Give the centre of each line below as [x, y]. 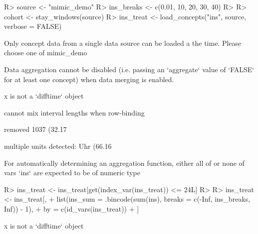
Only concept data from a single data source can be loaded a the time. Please [123, 43]
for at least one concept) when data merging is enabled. [89, 79]
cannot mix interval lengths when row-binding [74, 112]
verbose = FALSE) [33, 26]
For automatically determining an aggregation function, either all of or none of [124, 163]
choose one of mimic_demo [46, 53]
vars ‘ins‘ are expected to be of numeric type [72, 173]
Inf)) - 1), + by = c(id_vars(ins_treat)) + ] [72, 208]
